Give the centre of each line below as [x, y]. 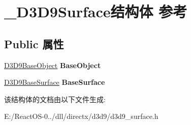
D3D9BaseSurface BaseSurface [55, 82]
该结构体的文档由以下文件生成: [55, 99]
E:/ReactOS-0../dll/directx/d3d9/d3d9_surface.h [81, 116]
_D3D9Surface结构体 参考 [96, 11]
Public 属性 [34, 43]
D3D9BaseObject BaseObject [53, 65]
